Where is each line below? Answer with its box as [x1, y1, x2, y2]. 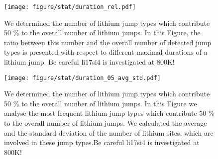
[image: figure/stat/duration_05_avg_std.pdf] [4, 74, 161, 81]
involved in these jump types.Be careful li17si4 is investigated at [4, 137, 200, 148]
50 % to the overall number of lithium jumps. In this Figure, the [4, 27, 201, 38]
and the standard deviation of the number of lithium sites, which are [4, 127, 214, 138]
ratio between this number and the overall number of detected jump [4, 37, 212, 47]
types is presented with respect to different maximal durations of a [4, 47, 208, 57]
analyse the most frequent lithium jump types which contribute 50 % [4, 108, 215, 118]
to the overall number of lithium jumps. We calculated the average [4, 118, 207, 128]
